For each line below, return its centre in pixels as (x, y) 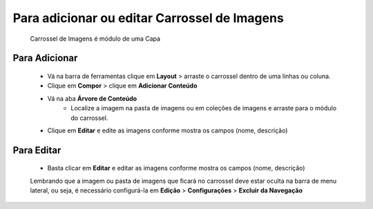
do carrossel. (89, 118)
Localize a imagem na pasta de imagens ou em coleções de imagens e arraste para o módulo (204, 108)
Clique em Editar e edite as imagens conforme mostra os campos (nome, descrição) (168, 130)
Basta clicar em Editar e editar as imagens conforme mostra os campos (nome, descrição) (176, 168)
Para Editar (37, 150)
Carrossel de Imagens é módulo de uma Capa (95, 39)
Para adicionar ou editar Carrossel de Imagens (149, 18)
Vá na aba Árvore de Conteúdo (92, 98)
